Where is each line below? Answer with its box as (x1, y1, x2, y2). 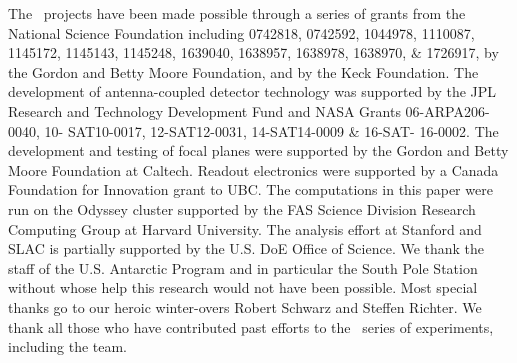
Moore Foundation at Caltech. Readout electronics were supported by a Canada (8, 159, 499, 180)
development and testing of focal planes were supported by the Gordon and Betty (8, 140, 509, 161)
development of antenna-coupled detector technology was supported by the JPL (8, 81, 497, 102)
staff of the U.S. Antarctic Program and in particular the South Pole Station (8, 257, 478, 278)
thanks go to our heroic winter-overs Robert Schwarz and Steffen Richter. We (8, 296, 482, 317)
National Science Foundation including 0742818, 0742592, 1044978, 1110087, (8, 22, 475, 43)
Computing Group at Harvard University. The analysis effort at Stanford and (8, 218, 482, 239)
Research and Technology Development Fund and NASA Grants (8, 100, 401, 121)
